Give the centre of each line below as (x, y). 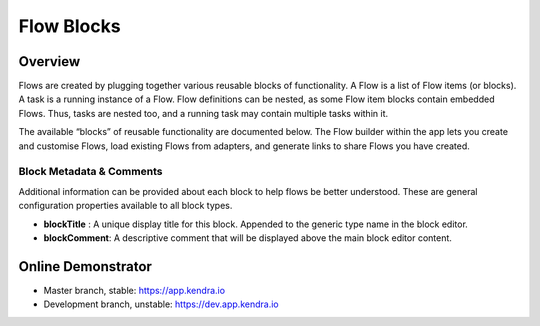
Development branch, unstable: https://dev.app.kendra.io (161, 304)
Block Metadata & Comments (90, 172)
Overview (49, 61)
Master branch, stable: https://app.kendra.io (134, 290)
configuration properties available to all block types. (125, 206)
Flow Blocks (69, 26)
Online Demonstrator (85, 266)
